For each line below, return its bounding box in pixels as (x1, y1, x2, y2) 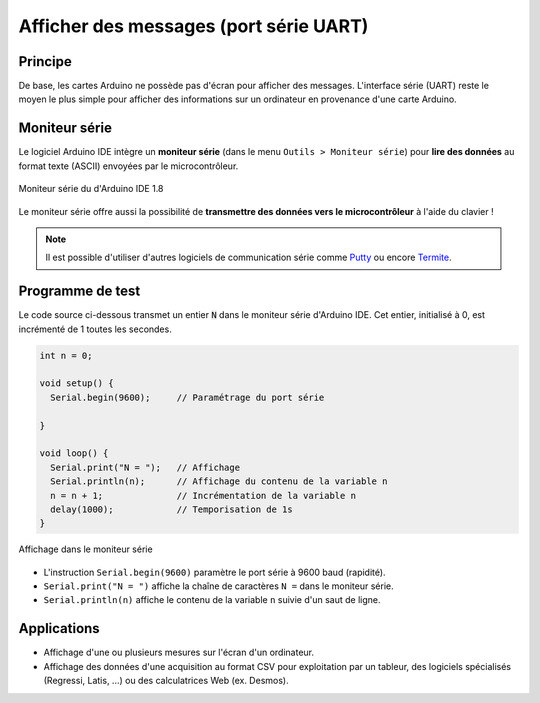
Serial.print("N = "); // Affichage (50, 461, 240, 473)
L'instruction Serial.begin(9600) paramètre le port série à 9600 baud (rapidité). (43, 566, 386, 578)
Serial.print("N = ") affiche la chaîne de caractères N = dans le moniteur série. (43, 580, 394, 592)
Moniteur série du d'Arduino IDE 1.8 (18, 183, 164, 195)
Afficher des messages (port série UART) (18, 15, 369, 37)
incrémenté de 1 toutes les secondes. (18, 323, 172, 335)
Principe (18, 53, 72, 70)
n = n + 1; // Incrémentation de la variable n (50, 490, 357, 501)
